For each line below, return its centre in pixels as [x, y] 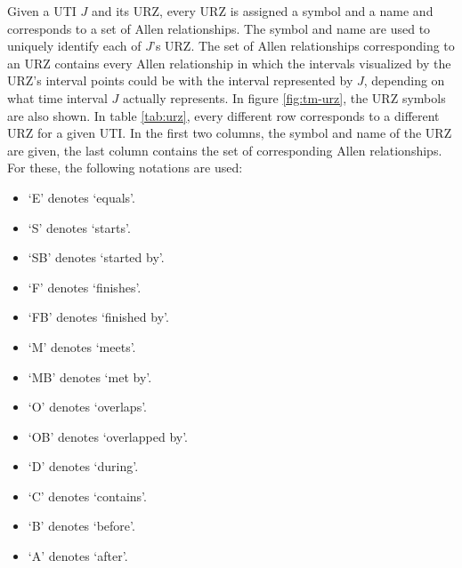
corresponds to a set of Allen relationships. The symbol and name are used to [219, 28]
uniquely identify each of [74, 46]
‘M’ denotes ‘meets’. [82, 346]
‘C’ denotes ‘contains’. [87, 496]
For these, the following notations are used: [125, 168]
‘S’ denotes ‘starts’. [79, 227]
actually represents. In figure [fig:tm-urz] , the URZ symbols [284, 97]
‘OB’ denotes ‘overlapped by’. [108, 436]
